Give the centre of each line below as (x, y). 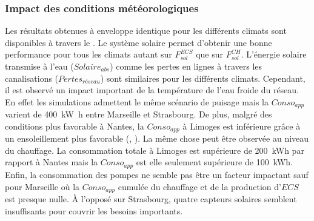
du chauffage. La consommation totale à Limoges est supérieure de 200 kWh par (155, 150)
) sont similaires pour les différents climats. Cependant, (203, 78)
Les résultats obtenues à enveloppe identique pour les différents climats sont (146, 31)
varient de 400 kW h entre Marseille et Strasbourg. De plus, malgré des (139, 114)
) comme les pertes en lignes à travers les (186, 66)
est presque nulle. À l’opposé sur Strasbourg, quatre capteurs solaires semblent (151, 198)
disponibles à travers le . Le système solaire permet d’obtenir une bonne (139, 42)
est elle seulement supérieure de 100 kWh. (214, 162)
